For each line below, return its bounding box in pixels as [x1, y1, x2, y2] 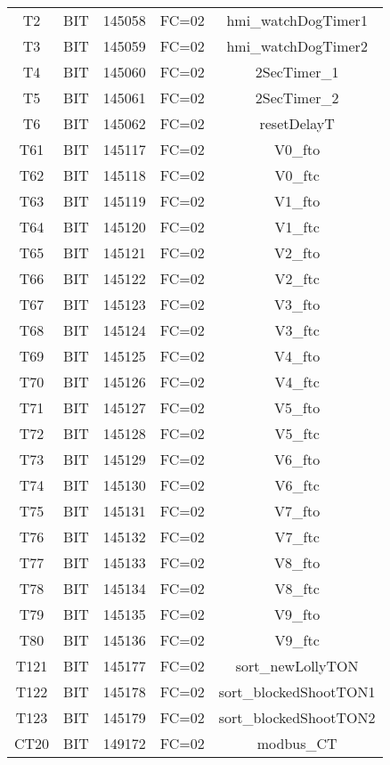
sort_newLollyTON [235, 655, 359, 676]
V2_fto [274, 242, 321, 263]
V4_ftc [274, 371, 320, 392]
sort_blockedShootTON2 [218, 707, 376, 728]
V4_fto [274, 346, 321, 366]
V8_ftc [274, 578, 320, 598]
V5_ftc [274, 423, 320, 444]
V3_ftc [274, 320, 320, 340]
